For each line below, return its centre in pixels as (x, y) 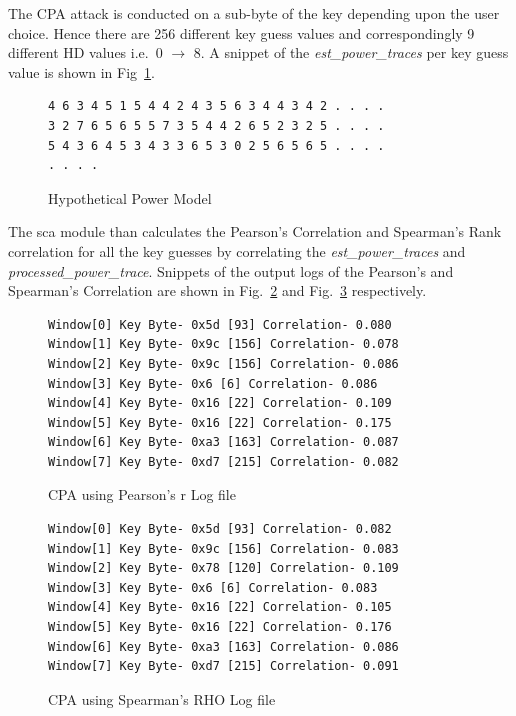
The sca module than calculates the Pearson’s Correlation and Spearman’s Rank (255, 231)
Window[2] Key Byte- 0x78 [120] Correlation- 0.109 (223, 568)
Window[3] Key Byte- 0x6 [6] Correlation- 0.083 (213, 587)
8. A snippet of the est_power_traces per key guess (351, 52)
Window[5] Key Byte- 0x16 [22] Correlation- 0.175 (220, 422)
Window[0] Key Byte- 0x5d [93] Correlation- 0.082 (220, 529)
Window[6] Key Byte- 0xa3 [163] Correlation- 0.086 (223, 646)
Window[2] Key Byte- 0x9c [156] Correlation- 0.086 (223, 363)
